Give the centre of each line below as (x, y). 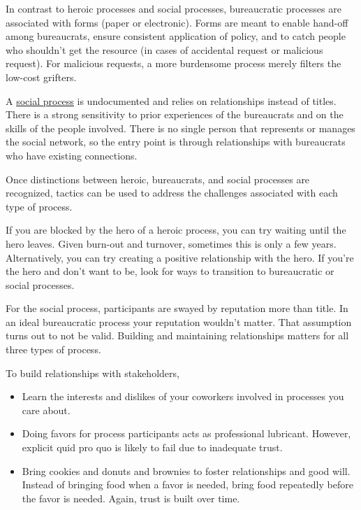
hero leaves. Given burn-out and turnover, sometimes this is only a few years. (171, 243)
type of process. (39, 206)
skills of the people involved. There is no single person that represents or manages (180, 128)
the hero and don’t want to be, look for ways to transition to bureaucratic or (170, 271)
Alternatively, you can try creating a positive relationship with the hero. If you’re (180, 257)
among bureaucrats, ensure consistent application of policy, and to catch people (176, 36)
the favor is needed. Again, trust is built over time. (131, 498)
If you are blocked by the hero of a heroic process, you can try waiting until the (176, 230)
